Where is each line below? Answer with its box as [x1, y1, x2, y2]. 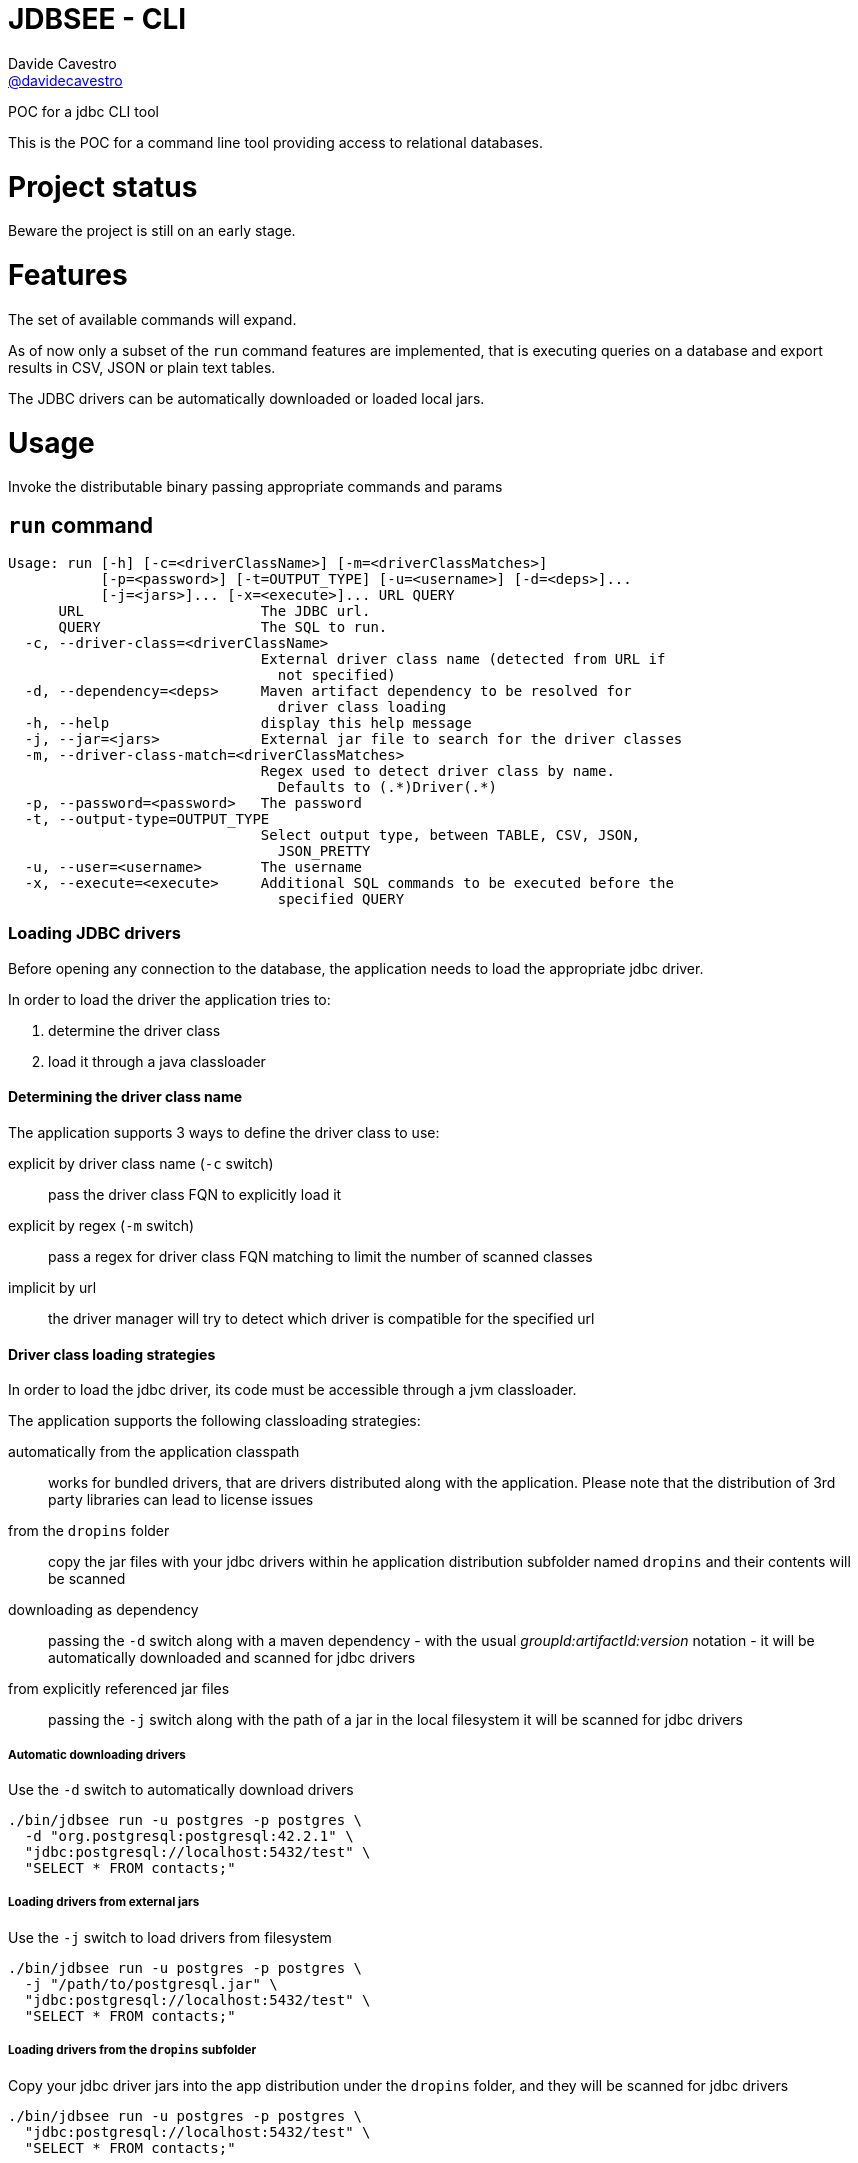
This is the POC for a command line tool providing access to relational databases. [8, 133, 543, 151]
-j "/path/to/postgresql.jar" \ [24, 1975, 278, 1992]
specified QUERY [277, 891, 405, 908]
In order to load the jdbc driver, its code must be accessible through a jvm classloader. [8, 1381, 577, 1399]
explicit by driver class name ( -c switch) [8, 1155, 274, 1173]
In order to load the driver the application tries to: [8, 990, 331, 1008]
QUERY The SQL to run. [58, 619, 388, 636]
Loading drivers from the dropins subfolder [8, 2043, 257, 2058]
